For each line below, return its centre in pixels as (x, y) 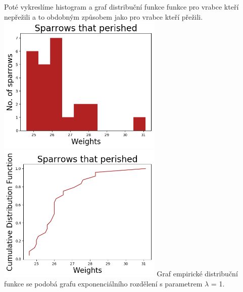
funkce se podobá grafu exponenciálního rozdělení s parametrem (103, 284)
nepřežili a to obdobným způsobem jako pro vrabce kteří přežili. (104, 16)
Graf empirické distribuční (197, 274)
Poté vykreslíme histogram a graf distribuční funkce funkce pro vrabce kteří (121, 7)
